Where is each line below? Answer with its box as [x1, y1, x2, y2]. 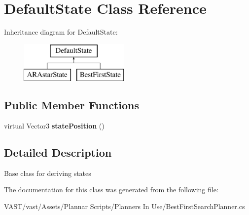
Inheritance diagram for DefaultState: [4, 27, 118, 37]
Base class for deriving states [4, 168, 91, 178]
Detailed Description [4, 145, 112, 160]
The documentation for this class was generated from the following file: [4, 184, 218, 195]
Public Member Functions [4, 97, 139, 113]
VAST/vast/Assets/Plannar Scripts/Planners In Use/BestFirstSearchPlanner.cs [4, 201, 245, 212]
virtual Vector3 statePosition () [4, 121, 105, 131]
